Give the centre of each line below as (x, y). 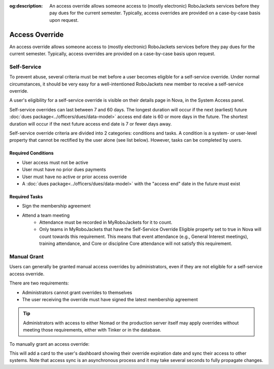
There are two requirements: (39, 283)
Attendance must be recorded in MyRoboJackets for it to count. (106, 222)
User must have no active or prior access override (74, 177)
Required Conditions (31, 153)
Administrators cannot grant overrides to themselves (77, 292)
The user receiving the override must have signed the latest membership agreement (110, 299)
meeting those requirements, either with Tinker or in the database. (92, 330)
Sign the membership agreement (56, 206)
